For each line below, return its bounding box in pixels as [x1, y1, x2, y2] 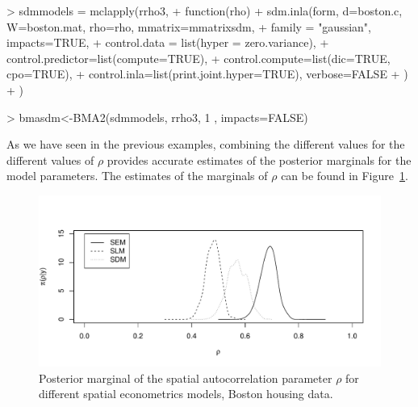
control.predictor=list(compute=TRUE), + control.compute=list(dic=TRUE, [6, 49, 391, 66]
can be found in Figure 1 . [281, 167, 408, 184]
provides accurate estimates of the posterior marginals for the [107, 151, 412, 168]
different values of [6, 151, 94, 168]
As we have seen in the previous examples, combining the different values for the [6, 136, 405, 153]
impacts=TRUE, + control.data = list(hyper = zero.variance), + [6, 34, 329, 51]
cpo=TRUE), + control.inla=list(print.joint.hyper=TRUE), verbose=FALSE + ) [6, 65, 408, 82]
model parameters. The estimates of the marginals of [6, 167, 268, 184]
